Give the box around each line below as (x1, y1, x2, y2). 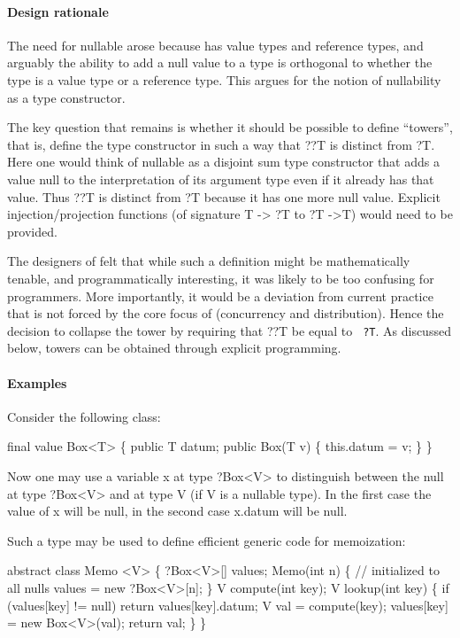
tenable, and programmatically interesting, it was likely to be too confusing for (7, 268, 434, 287)
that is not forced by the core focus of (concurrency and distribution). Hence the (7, 304, 444, 323)
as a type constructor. (7, 88, 126, 106)
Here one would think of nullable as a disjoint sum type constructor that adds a (7, 152, 440, 171)
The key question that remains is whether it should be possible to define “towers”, (7, 118, 453, 136)
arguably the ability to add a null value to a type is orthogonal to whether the (7, 53, 433, 72)
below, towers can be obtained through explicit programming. (7, 338, 341, 357)
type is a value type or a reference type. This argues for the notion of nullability (7, 70, 441, 89)
